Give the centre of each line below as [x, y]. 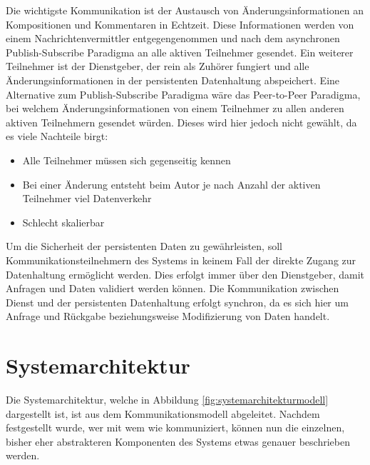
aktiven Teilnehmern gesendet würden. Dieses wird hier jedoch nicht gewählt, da [181, 122]
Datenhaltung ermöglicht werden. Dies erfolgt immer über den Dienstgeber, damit [185, 274]
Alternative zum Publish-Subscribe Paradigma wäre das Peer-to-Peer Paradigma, [183, 94]
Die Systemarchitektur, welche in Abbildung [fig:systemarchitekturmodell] [167, 399]
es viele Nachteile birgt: [57, 136]
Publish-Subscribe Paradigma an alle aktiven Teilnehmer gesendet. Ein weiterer [180, 52]
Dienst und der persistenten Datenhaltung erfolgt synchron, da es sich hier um [177, 302]
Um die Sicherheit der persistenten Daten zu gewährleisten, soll [144, 246]
